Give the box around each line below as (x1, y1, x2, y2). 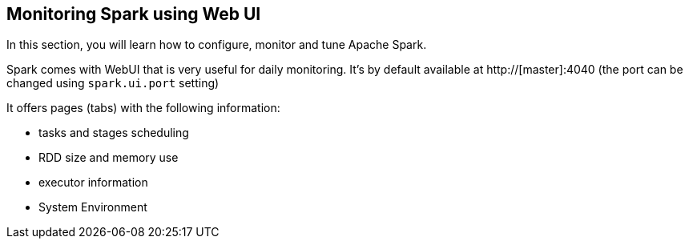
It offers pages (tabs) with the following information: (6, 101, 280, 115)
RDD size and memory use (38, 151, 179, 165)
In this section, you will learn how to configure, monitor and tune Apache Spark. (6, 38, 427, 52)
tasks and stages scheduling (38, 126, 189, 140)
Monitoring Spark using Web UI (6, 4, 261, 24)
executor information (38, 175, 148, 190)
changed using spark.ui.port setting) (6, 76, 220, 90)
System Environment (38, 200, 147, 215)
